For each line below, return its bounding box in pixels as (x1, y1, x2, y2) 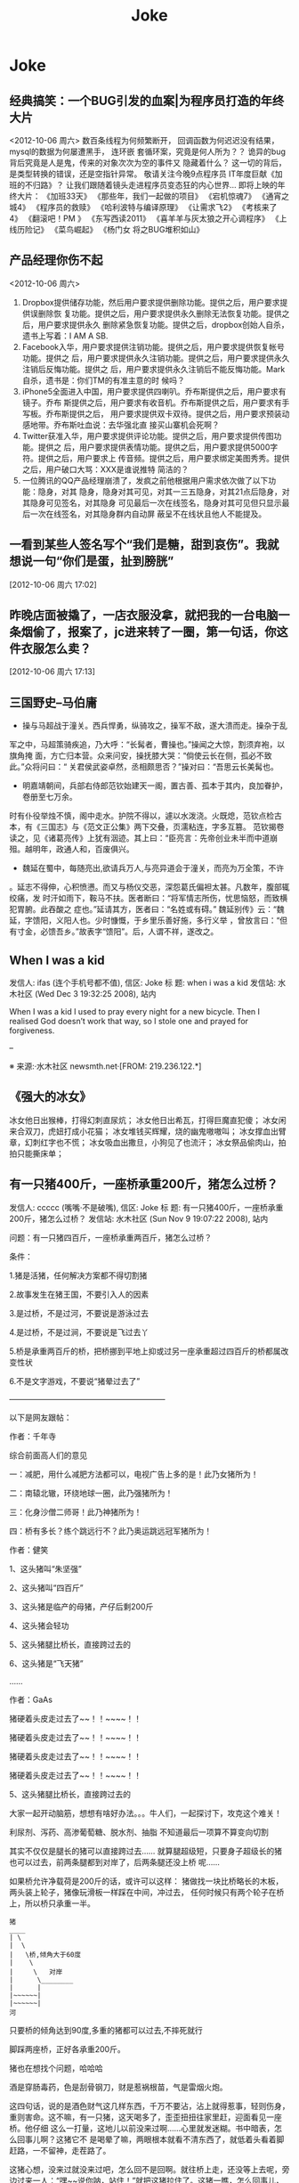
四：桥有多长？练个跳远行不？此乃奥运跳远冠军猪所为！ (9, 1525, 212, 1536)
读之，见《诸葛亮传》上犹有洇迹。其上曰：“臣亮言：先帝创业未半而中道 (9, 833, 271, 843)
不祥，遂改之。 (163, 926, 219, 937)
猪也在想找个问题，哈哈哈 (9, 2063, 103, 2073)
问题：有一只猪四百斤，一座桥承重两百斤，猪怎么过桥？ (9, 1232, 212, 1242)
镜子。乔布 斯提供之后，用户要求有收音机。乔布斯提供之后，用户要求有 (21, 397, 282, 408)
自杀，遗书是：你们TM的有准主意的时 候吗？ (21, 375, 185, 386)
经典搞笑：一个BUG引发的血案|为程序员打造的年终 (9, 93, 285, 108)
